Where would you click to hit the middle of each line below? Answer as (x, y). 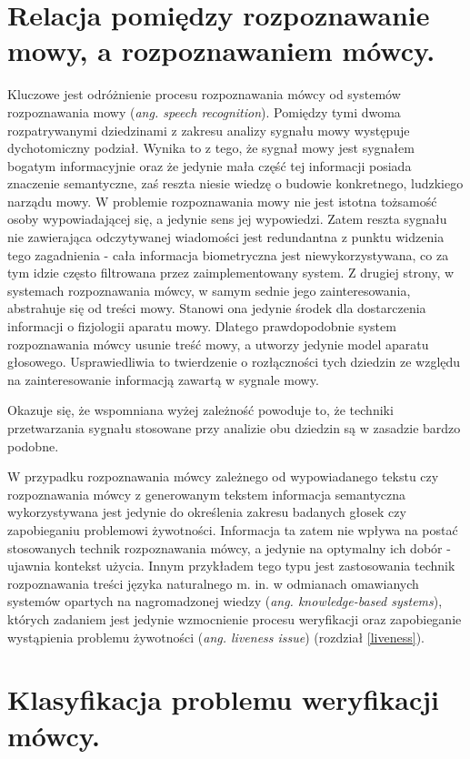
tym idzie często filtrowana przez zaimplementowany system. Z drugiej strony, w (231, 273)
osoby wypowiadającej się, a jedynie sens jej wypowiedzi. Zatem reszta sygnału (227, 219)
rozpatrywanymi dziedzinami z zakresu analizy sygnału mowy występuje (209, 130)
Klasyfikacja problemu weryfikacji (223, 699)
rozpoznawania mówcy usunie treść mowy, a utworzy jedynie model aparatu (218, 344)
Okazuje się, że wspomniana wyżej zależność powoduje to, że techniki (200, 410)
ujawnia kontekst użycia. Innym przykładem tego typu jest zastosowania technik (231, 566)
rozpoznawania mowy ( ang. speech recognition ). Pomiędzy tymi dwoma (204, 111)
